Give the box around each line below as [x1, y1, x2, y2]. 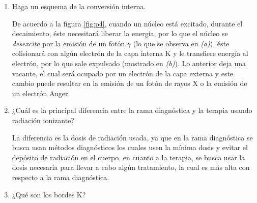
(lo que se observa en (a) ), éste [133, 38, 230, 48]
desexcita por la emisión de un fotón [12, 38, 125, 48]
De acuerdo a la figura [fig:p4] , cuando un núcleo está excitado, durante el [12, 18, 243, 28]
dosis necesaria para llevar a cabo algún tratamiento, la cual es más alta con [12, 162, 250, 172]
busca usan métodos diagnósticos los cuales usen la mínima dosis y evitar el [12, 142, 248, 153]
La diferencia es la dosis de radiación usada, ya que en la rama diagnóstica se [12, 132, 253, 142]
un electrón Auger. [12, 88, 70, 98]
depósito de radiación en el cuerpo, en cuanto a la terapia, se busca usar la [12, 152, 245, 162]
